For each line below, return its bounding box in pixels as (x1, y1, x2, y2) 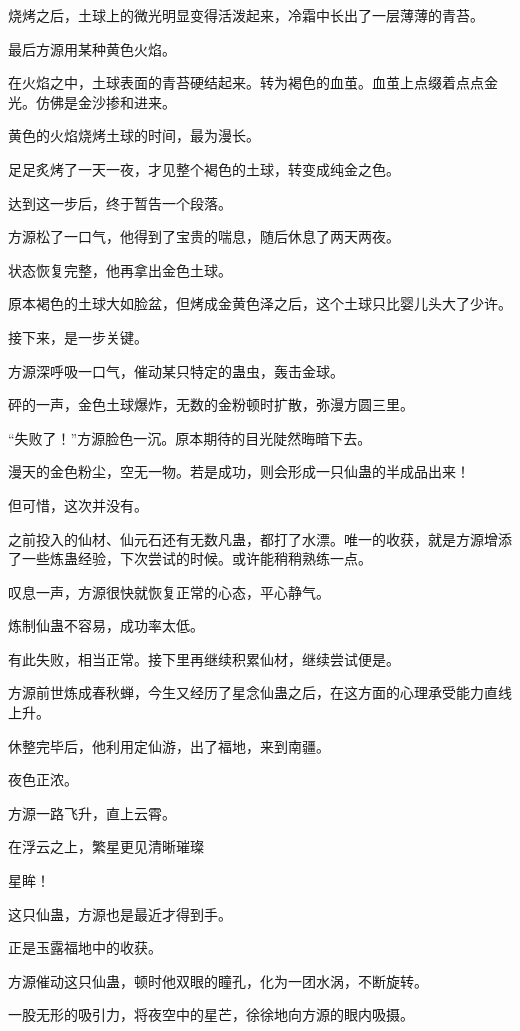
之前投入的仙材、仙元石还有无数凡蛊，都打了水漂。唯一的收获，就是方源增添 (8, 528, 512, 549)
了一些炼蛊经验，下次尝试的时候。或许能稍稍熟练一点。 (8, 548, 372, 569)
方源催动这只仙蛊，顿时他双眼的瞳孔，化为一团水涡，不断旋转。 (8, 970, 428, 991)
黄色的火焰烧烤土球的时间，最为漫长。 (8, 125, 260, 146)
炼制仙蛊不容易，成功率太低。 (8, 615, 204, 636)
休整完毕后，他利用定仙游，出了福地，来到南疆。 (8, 735, 330, 756)
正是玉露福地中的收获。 (8, 937, 162, 958)
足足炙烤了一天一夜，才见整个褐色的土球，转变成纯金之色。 (8, 158, 400, 179)
